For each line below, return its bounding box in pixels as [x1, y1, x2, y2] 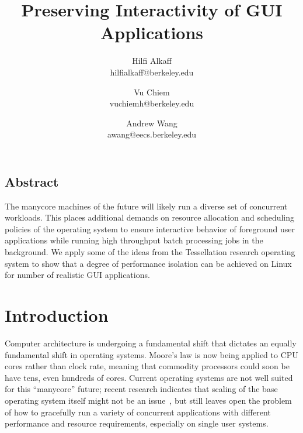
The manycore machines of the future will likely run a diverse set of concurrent [5, 200, 288, 212]
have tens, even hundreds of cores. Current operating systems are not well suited [5, 371, 293, 383]
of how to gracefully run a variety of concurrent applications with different [5, 405, 271, 418]
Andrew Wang [126, 116, 177, 129]
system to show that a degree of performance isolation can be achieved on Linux [5, 257, 292, 269]
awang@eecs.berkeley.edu [107, 128, 197, 140]
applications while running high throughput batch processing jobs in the [5, 234, 263, 246]
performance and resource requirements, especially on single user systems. [5, 417, 269, 429]
